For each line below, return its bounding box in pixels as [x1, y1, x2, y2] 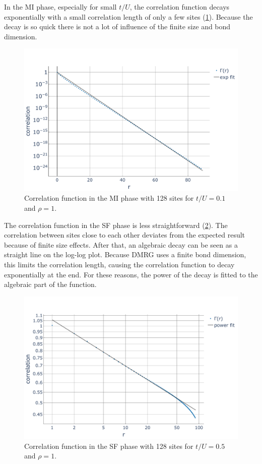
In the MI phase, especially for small [4, 2, 117, 12]
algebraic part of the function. [4, 279, 97, 289]
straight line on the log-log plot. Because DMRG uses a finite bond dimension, [4, 249, 246, 260]
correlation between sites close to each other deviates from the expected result [4, 229, 245, 240]
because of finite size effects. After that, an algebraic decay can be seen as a [4, 239, 238, 250]
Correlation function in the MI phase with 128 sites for [24, 193, 194, 203]
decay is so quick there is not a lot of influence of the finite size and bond [4, 21, 231, 32]
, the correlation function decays [129, 2, 230, 12]
